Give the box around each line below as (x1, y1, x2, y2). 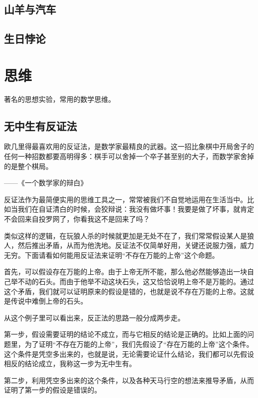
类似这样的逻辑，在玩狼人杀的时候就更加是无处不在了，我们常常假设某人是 (4, 230, 247, 240)
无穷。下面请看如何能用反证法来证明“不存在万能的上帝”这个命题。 (4, 249, 219, 260)
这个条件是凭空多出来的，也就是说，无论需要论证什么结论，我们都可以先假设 (4, 348, 254, 359)
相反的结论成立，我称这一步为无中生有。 (4, 358, 136, 369)
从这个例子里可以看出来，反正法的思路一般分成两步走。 (4, 312, 185, 322)
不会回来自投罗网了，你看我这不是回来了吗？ (4, 214, 150, 224)
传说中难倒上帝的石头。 (10, 296, 87, 306)
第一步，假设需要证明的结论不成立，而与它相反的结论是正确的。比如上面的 (4, 329, 247, 339)
